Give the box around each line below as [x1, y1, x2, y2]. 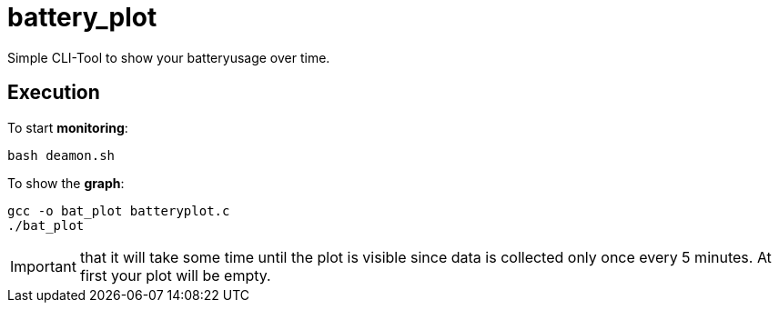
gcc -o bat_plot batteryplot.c [7, 203, 230, 218]
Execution [7, 81, 100, 105]
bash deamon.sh [7, 147, 116, 163]
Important [10, 256, 76, 275]
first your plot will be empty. [79, 265, 271, 285]
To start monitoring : [7, 119, 128, 135]
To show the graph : [7, 175, 125, 191]
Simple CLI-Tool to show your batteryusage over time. [7, 49, 330, 65]
